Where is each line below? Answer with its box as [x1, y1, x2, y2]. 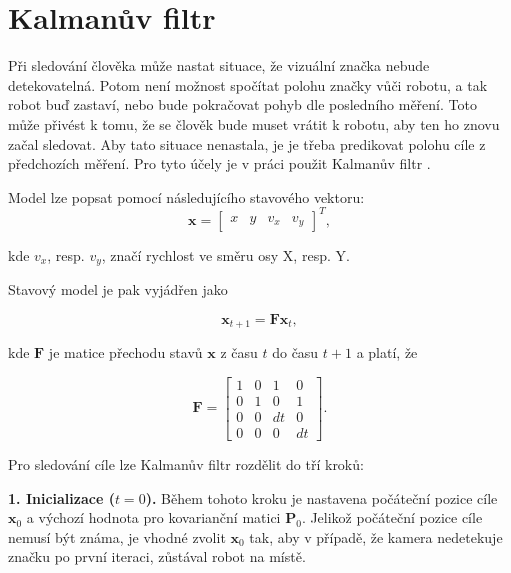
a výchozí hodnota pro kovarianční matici [26, 507, 281, 528]
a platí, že [356, 342, 418, 363]
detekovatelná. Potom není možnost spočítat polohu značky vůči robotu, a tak [8, 74, 488, 95]
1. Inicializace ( [8, 487, 115, 508]
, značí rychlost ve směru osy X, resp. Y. [101, 244, 350, 265]
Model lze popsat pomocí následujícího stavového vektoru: [8, 186, 365, 207]
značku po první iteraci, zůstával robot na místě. [8, 546, 306, 567]
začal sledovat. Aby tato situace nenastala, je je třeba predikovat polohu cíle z [8, 133, 486, 154]
